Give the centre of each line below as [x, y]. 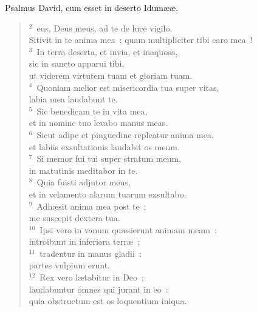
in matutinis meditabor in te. [83, 170]
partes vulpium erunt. [69, 265]
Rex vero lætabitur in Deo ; [92, 277]
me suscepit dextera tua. [74, 218]
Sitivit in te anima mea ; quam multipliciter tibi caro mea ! [141, 40]
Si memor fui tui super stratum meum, [109, 158]
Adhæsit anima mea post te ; [91, 206]
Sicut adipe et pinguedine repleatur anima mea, [125, 134]
